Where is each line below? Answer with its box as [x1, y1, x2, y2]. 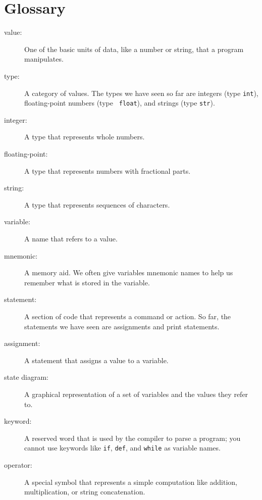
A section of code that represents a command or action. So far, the [24, 311, 231, 321]
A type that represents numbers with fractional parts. [24, 165, 191, 176]
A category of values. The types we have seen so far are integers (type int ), [24, 87, 258, 98]
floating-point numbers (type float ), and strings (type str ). [24, 97, 215, 108]
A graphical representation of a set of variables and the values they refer [24, 388, 248, 399]
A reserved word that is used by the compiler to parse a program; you [24, 432, 241, 443]
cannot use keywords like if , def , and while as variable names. [24, 442, 221, 453]
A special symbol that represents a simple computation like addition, [24, 476, 238, 487]
